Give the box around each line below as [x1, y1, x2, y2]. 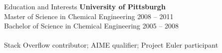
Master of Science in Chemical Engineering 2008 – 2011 [4, 11, 174, 21]
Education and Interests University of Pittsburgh [4, 1, 166, 11]
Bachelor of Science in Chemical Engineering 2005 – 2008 [4, 21, 179, 31]
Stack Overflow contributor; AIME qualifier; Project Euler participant [4, 40, 219, 50]
